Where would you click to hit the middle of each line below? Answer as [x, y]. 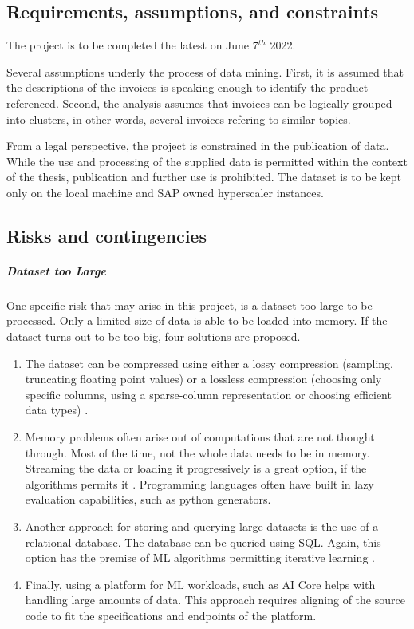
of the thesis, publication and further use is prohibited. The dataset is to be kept [204, 177]
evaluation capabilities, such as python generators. [148, 499]
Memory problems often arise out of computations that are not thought [200, 437]
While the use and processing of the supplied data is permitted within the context [207, 161]
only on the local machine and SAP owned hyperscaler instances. [165, 192]
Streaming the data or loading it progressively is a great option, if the [196, 468]
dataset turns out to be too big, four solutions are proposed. [154, 336]
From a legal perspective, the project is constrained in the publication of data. [198, 146]
